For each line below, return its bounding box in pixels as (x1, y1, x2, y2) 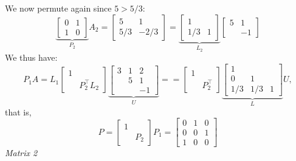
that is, (5, 105, 32, 118)
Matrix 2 (5, 146, 38, 159)
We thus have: (5, 51, 58, 64)
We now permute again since (5, 2, 112, 14)
